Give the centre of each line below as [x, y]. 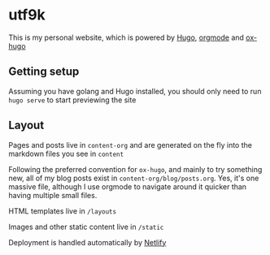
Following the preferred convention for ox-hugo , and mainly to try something [135, 169]
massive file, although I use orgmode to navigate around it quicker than [127, 186]
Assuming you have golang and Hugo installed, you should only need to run [135, 91]
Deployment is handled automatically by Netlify [87, 242]
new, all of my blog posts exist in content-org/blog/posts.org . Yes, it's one [134, 178]
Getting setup [44, 72]
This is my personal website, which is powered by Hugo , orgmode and [126, 37]
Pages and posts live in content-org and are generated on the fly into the [130, 145]
